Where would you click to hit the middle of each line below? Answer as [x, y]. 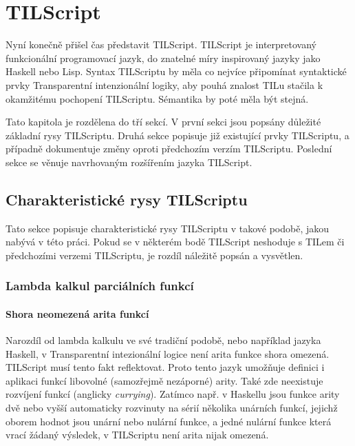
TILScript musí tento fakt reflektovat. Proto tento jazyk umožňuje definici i [165, 367]
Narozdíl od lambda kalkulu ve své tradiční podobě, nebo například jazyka [163, 340]
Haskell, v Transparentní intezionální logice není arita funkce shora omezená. [168, 353]
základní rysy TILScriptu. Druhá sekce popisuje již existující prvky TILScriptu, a [177, 135]
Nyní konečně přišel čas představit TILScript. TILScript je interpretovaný [161, 44]
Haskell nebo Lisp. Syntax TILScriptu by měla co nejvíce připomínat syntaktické [176, 71]
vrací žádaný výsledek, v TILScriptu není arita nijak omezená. [137, 435]
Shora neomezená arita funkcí [77, 313]
